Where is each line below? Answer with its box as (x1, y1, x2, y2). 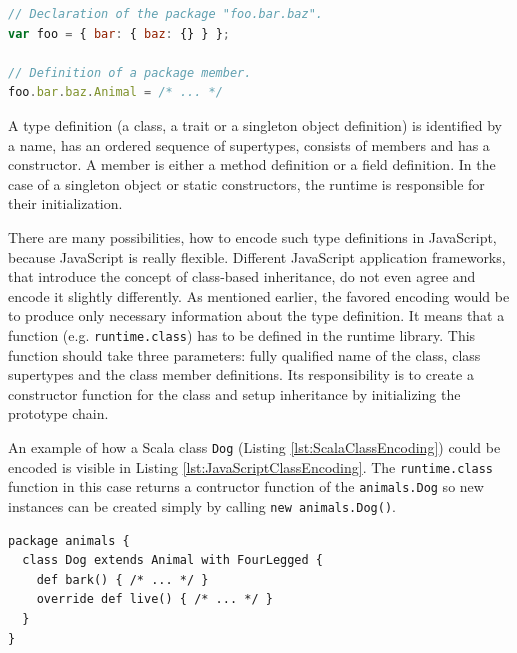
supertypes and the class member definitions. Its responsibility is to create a (8, 364, 474, 385)
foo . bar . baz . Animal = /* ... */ (8, 85, 223, 100)
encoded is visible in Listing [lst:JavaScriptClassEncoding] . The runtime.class (8, 456, 494, 477)
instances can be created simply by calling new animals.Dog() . (8, 495, 396, 516)
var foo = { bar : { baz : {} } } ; (8, 26, 231, 41)
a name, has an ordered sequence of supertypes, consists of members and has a (8, 134, 490, 155)
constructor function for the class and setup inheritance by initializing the (8, 383, 461, 404)
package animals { (8, 533, 130, 548)
